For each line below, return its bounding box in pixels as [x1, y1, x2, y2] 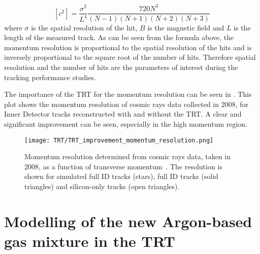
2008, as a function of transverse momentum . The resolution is [24, 161, 222, 171]
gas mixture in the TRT [4, 230, 175, 251]
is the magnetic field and [147, 22, 224, 32]
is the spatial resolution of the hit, [31, 22, 138, 32]
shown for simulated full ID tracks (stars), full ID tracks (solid [24, 171, 218, 182]
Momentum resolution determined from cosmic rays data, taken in [24, 151, 231, 162]
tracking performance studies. [4, 71, 96, 82]
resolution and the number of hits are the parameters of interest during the [4, 61, 238, 72]
